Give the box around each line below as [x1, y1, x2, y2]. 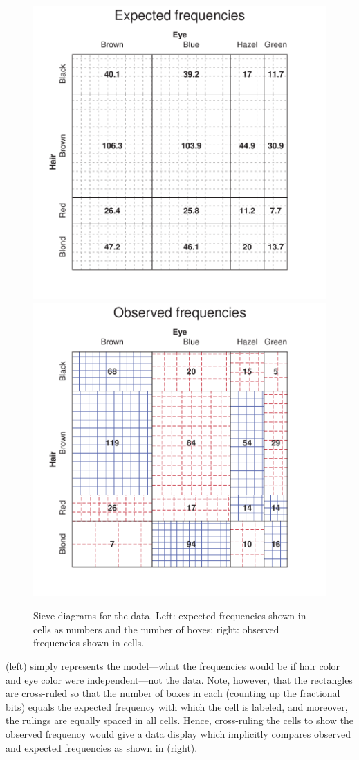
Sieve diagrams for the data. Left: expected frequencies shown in [33, 608, 306, 623]
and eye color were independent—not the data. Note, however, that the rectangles [6, 672, 353, 687]
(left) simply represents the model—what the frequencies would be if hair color [6, 658, 340, 673]
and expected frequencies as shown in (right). [6, 740, 198, 754]
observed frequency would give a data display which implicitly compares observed [6, 726, 351, 741]
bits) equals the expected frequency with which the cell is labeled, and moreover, [6, 699, 348, 714]
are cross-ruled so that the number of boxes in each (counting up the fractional [6, 686, 340, 700]
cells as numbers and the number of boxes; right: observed [33, 621, 279, 636]
